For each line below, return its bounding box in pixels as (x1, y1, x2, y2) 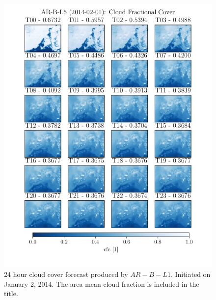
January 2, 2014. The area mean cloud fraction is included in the (4, 278, 199, 289)
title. (4, 288, 18, 299)
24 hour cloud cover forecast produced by (4, 269, 128, 279)
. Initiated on (170, 269, 211, 279)
